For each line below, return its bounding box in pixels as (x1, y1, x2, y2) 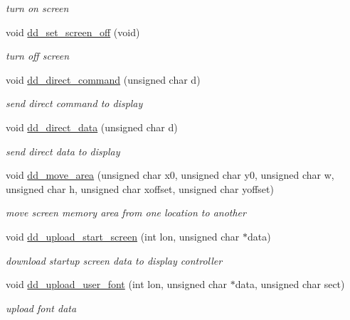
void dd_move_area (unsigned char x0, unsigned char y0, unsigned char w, (6, 167, 334, 182)
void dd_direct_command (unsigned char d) (6, 72, 201, 87)
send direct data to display (6, 143, 120, 158)
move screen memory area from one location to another (6, 205, 246, 220)
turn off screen (6, 48, 70, 63)
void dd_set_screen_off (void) (6, 24, 140, 39)
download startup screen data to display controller (6, 253, 223, 267)
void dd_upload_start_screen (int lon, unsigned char (6, 228, 240, 243)
